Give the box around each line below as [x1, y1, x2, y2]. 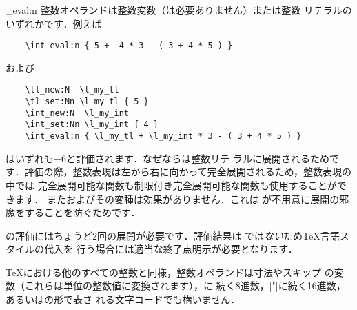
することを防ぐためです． [24, 205, 141, 220]
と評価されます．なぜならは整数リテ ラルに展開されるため [65, 151, 330, 165]
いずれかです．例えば [6, 16, 102, 30]
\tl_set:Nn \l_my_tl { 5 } [25, 97, 149, 107]
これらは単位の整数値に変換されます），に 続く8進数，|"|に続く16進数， [24, 278, 346, 293]
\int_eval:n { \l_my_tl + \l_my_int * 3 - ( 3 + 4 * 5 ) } [25, 131, 302, 142]
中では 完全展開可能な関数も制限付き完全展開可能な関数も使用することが [6, 177, 337, 192]
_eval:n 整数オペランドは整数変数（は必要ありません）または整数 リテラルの [6, 3, 352, 17]
